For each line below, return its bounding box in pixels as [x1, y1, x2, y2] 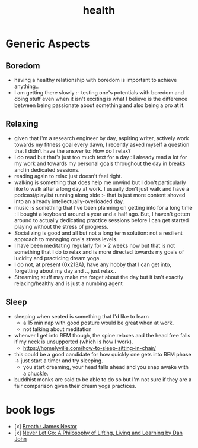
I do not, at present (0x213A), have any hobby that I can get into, [14, 261, 171, 268]
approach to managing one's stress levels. [14, 235, 118, 242]
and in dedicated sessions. [14, 166, 80, 173]
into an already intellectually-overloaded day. [14, 197, 124, 205]
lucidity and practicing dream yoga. [14, 254, 101, 261]
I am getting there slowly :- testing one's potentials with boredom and [14, 89, 184, 96]
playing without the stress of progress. [14, 223, 109, 230]
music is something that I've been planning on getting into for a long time [14, 204, 193, 211]
